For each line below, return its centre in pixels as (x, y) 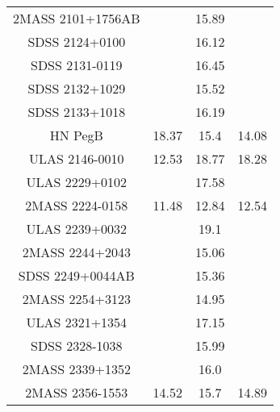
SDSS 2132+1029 (77, 88)
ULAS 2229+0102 (77, 182)
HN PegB (76, 135)
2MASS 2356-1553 (77, 392)
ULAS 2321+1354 (77, 322)
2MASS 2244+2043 (76, 252)
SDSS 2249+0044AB (76, 275)
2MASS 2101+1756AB (77, 18)
